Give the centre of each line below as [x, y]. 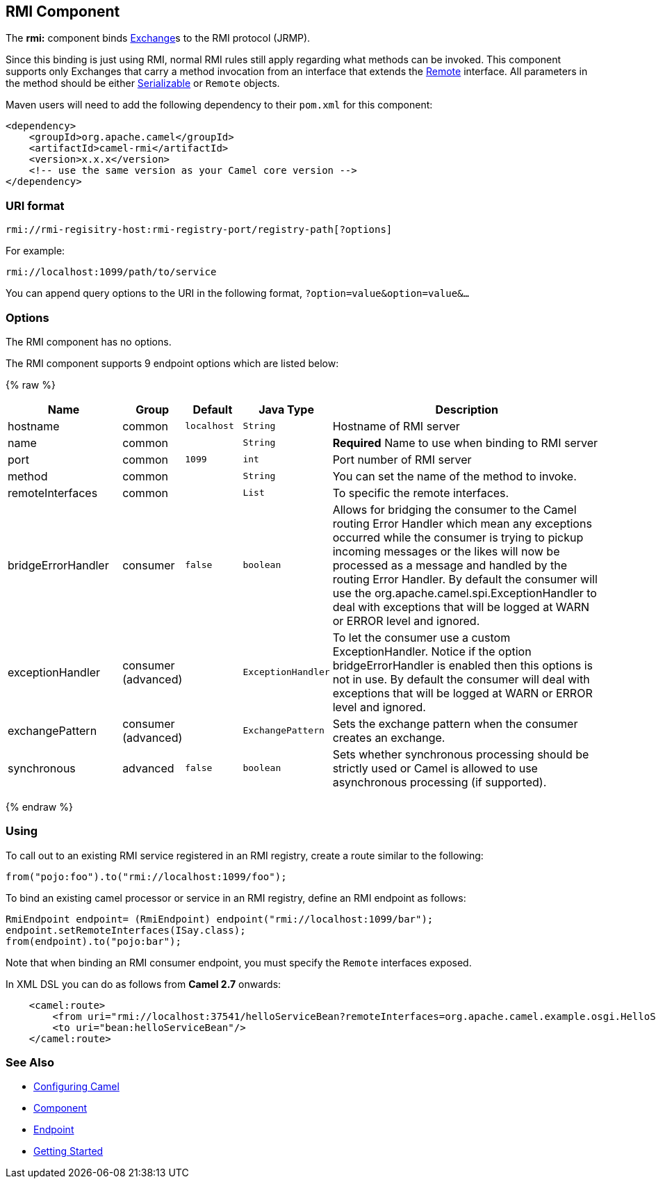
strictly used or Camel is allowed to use [435, 768]
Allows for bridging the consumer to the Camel [454, 509]
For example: [35, 251]
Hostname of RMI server [396, 426]
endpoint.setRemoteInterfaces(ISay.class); [126, 930]
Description [467, 409]
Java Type [286, 409]
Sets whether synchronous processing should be [461, 754]
